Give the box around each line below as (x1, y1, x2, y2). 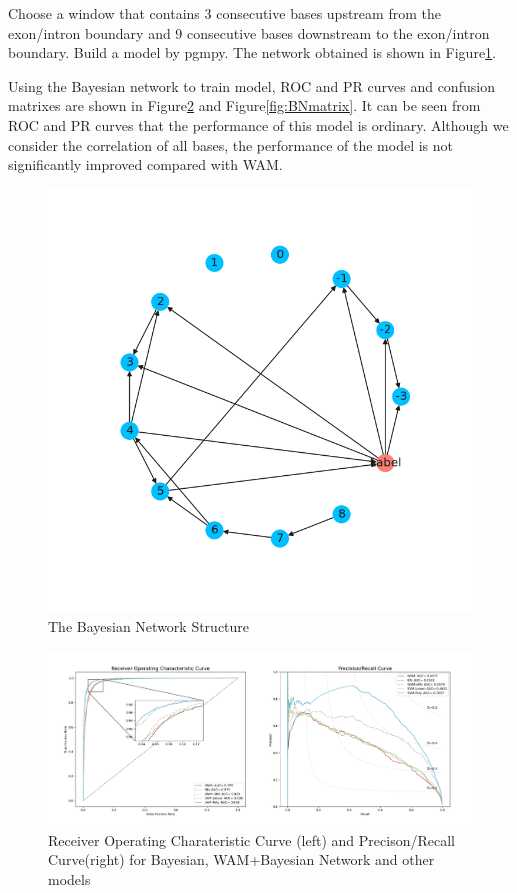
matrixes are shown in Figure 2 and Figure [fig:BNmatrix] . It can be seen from (8, 95, 481, 116)
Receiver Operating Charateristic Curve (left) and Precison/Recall (48, 829, 455, 850)
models (48, 869, 91, 890)
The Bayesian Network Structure (48, 616, 250, 637)
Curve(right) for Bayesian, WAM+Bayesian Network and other (48, 849, 435, 870)
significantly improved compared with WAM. (8, 154, 283, 175)
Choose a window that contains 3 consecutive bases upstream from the (8, 3, 441, 23)
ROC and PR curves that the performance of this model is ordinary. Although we (8, 114, 509, 135)
